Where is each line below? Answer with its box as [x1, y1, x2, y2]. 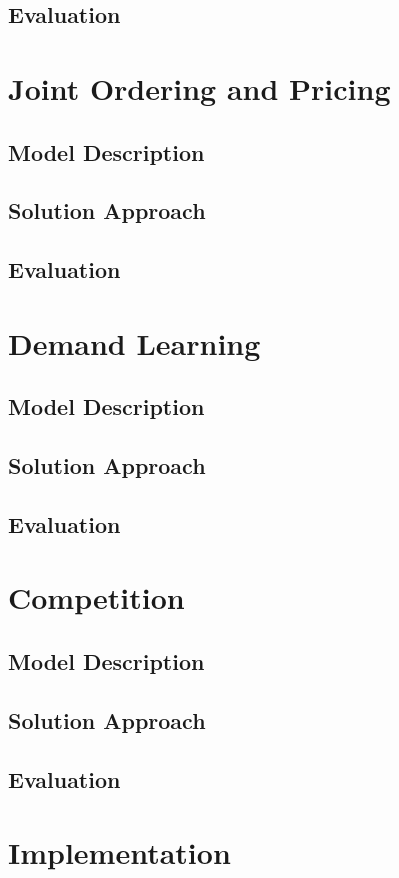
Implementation [8, 832, 231, 873]
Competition [8, 577, 185, 618]
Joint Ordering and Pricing [8, 67, 391, 108]
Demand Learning [8, 322, 261, 363]
